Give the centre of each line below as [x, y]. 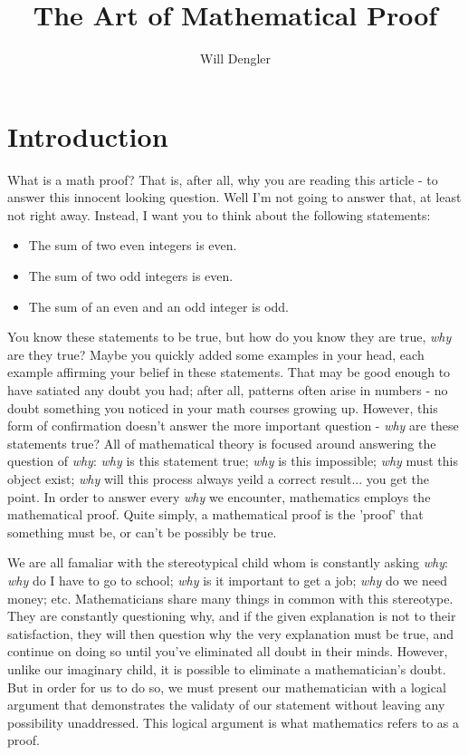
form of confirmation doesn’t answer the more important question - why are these [233, 426]
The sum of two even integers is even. [133, 245]
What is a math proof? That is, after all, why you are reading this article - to [223, 179]
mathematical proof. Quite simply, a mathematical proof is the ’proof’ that [215, 514]
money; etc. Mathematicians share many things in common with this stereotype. [230, 598]
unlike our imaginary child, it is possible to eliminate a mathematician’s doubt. [227, 668]
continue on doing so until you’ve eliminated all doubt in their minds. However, [228, 651]
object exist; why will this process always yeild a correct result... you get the [219, 478]
